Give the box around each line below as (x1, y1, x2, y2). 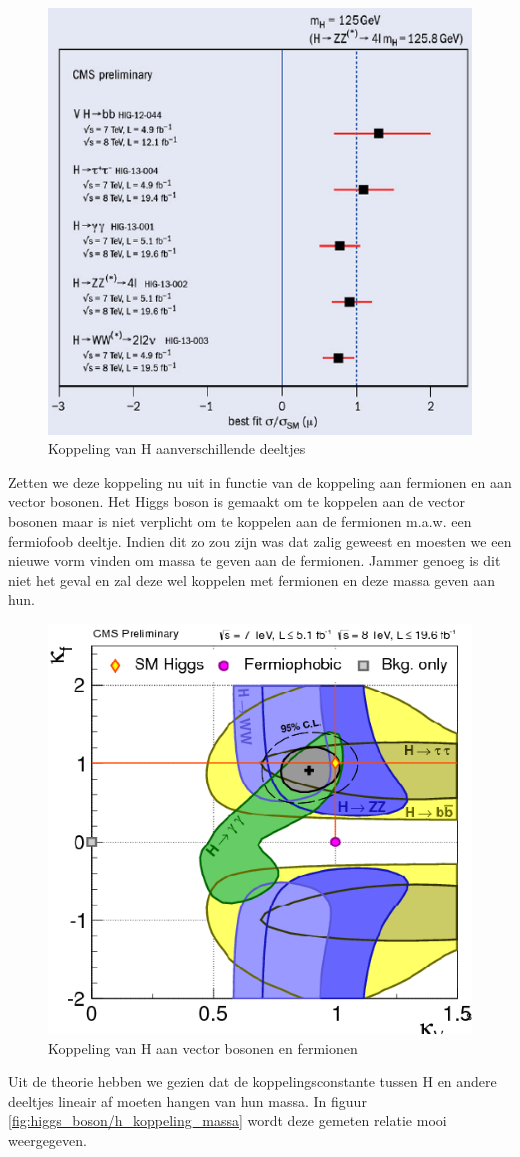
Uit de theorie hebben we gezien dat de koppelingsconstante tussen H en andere (8, 1071, 497, 1092)
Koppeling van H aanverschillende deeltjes (48, 438, 306, 459)
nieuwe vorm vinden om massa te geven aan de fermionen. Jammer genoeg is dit (8, 550, 501, 571)
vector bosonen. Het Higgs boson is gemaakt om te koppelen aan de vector (8, 491, 465, 512)
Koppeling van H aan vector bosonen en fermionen (48, 1037, 358, 1058)
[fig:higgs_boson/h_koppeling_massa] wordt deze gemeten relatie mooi (8, 1110, 447, 1131)
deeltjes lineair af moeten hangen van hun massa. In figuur (8, 1090, 367, 1111)
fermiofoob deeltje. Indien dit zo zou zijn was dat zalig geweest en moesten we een (8, 530, 512, 551)
